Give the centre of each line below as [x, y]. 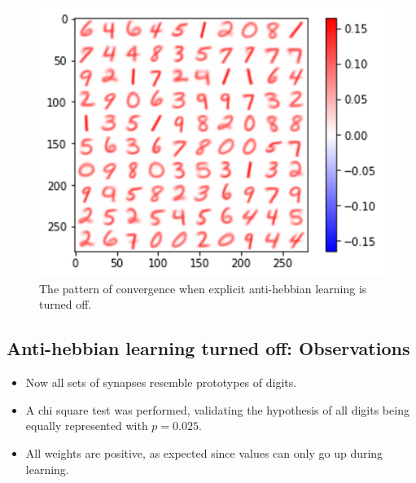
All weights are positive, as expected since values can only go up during [204, 452]
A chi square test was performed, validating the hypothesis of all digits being [217, 409]
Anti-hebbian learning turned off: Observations [208, 348]
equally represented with [87, 426]
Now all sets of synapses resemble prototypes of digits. [161, 382]
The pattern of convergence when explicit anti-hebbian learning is [203, 288]
